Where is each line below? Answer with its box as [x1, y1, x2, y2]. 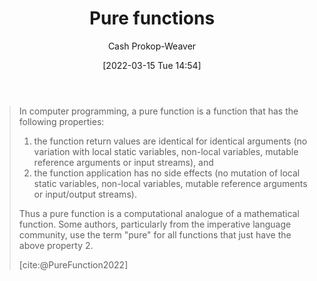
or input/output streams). [33, 188, 137, 200]
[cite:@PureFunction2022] [18, 258, 129, 271]
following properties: [18, 115, 105, 127]
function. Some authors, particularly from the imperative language [18, 218, 292, 230]
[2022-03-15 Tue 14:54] [102, 59, 202, 71]
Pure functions [88, 7, 216, 30]
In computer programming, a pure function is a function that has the [18, 105, 299, 117]
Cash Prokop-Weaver [107, 40, 197, 52]
